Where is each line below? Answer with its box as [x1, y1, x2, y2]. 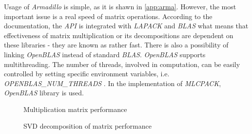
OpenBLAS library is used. [4, 88, 84, 98]
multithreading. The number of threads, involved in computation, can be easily [4, 59, 240, 69]
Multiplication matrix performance [23, 104, 127, 114]
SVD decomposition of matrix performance [23, 120, 152, 131]
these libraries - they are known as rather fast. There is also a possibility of [4, 40, 229, 50]
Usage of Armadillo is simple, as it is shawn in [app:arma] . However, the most [4, 1, 236, 11]
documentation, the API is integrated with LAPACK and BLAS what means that [4, 21, 249, 31]
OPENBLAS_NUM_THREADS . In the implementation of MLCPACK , [4, 78, 221, 88]
